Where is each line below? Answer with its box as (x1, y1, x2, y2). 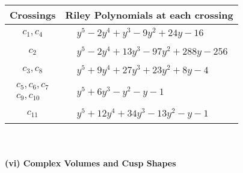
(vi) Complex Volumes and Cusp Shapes (5, 156, 176, 169)
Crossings (10, 8, 56, 22)
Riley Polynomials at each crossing (65, 8, 233, 22)
